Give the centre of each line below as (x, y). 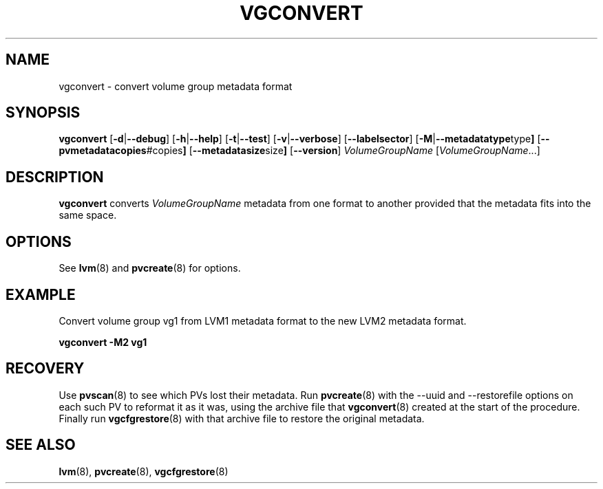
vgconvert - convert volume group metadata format (176, 86)
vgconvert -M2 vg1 (103, 342)
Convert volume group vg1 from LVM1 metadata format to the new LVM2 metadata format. (263, 320)
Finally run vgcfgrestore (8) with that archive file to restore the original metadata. (242, 418)
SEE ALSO (41, 445)
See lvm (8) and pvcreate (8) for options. (150, 268)
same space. (88, 215)
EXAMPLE (41, 294)
